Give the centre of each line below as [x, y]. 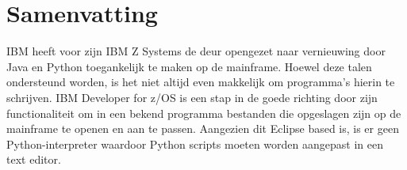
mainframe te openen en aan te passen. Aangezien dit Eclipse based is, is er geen [203, 128]
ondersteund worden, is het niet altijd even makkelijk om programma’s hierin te [201, 82]
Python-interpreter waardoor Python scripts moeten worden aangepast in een [195, 144]
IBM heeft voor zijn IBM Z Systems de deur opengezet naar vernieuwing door [196, 51]
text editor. [34, 159]
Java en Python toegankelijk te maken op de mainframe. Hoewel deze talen [189, 66]
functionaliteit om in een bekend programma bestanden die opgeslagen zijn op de [204, 113]
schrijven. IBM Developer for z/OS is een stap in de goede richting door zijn [192, 97]
